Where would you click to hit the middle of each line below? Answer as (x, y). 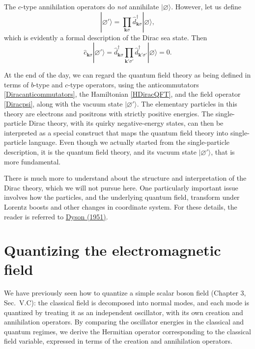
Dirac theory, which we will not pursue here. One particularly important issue (121, 187)
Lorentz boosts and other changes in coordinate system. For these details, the (121, 206)
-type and (48, 84)
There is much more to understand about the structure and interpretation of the (125, 178)
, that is (223, 151)
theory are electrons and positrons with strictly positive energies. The (109, 113)
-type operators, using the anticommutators (133, 84)
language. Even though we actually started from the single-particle (129, 142)
